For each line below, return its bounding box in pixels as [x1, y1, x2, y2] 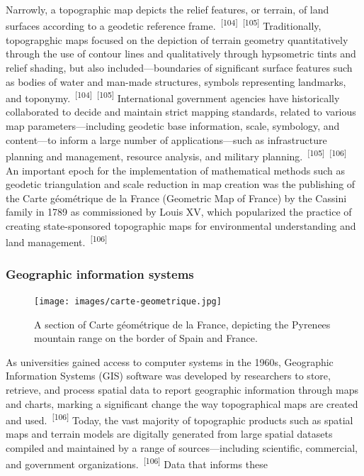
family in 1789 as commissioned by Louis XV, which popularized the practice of [6, 204, 352, 219]
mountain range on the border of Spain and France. [34, 331, 258, 345]
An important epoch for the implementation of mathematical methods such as [6, 162, 346, 177]
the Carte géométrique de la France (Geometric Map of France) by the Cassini [6, 190, 347, 205]
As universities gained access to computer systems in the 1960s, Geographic [6, 354, 334, 369]
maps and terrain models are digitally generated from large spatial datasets [6, 426, 333, 441]
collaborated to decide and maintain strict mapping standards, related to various [6, 104, 356, 119]
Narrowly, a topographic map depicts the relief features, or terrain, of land [6, 2, 329, 16]
